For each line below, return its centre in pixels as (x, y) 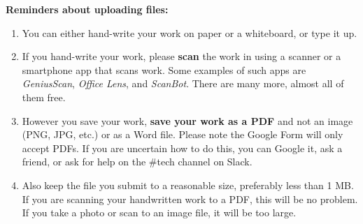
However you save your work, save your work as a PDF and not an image (187, 120)
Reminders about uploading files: (87, 9)
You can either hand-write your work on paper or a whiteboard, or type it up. (190, 32)
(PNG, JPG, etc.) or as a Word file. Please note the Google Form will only (183, 134)
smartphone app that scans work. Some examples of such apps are (164, 69)
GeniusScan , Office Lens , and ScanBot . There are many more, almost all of (183, 83)
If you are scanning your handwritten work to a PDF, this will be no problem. (190, 199)
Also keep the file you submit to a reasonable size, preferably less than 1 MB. (188, 185)
